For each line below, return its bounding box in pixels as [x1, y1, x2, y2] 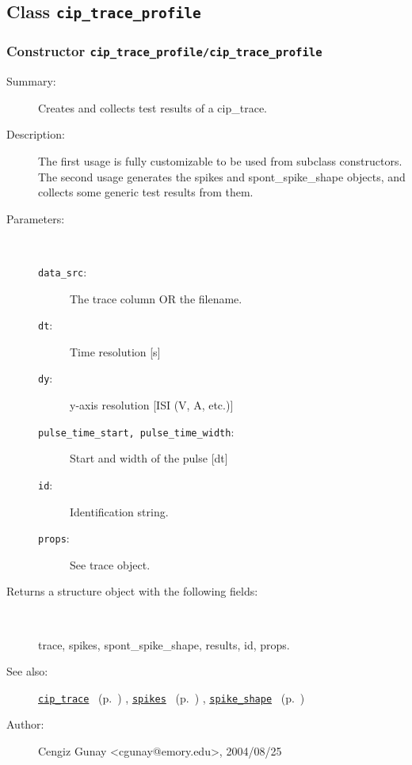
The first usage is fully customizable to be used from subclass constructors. [38, 152, 402, 169]
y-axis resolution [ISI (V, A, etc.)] [70, 397, 234, 413]
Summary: [6, 73, 56, 89]
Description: [6, 126, 65, 143]
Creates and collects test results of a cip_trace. [38, 99, 268, 116]
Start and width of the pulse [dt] [70, 450, 228, 466]
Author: [6, 716, 44, 733]
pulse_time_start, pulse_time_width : [38, 423, 235, 440]
